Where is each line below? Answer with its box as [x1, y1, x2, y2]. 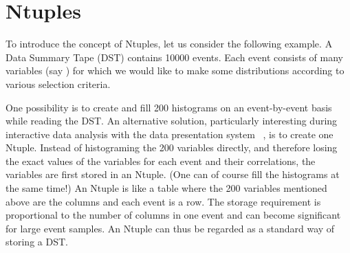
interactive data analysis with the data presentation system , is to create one [6, 126, 333, 141]
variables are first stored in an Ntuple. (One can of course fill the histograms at [6, 167, 340, 181]
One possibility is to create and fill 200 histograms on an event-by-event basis [6, 100, 332, 114]
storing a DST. [6, 234, 68, 249]
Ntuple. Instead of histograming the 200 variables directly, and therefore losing [6, 140, 338, 155]
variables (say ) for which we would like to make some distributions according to [6, 63, 344, 78]
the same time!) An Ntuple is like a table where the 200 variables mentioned [6, 181, 327, 195]
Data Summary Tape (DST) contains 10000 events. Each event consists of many [6, 49, 343, 64]
